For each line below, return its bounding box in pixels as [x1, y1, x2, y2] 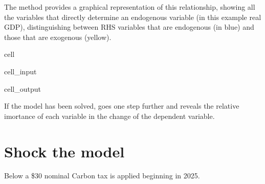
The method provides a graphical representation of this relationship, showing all [4, 2, 255, 12]
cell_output [4, 83, 41, 94]
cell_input [4, 66, 37, 76]
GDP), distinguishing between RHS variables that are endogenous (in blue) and [4, 22, 254, 32]
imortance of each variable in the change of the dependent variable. [4, 110, 215, 121]
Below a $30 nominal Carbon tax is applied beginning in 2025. [4, 170, 200, 181]
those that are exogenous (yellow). [4, 31, 112, 42]
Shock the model [4, 140, 125, 161]
